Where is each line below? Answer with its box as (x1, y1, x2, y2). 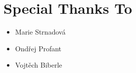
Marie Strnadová (15, 27, 66, 37)
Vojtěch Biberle (15, 60, 62, 70)
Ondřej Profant (15, 43, 62, 53)
